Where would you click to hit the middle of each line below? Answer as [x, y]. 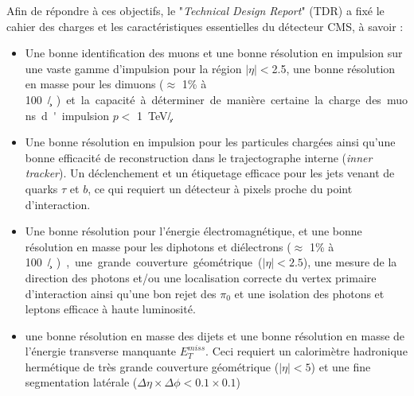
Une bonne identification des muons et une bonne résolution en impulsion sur [214, 53]
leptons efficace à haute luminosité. [110, 309]
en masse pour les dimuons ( [94, 84]
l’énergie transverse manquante [101, 351]
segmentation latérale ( [81, 382]
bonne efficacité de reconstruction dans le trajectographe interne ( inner [199, 157]
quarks [41, 188]
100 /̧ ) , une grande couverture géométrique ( [144, 262]
